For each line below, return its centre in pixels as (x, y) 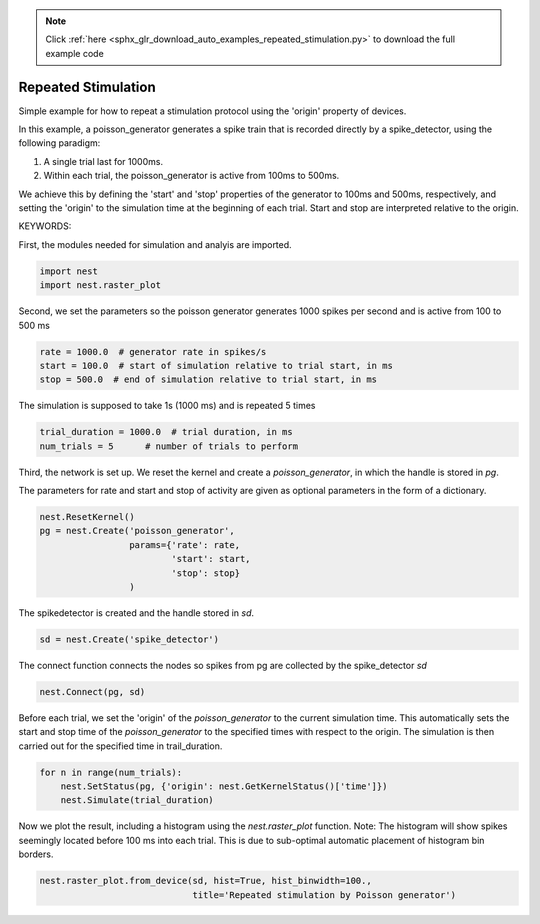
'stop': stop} (205, 573)
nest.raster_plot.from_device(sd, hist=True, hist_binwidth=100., (205, 881)
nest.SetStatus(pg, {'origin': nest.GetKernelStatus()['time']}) (224, 786)
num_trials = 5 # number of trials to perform (169, 446)
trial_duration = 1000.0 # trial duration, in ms (166, 432)
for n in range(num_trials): (111, 772)
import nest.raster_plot (100, 285)
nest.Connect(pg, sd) (92, 691)
